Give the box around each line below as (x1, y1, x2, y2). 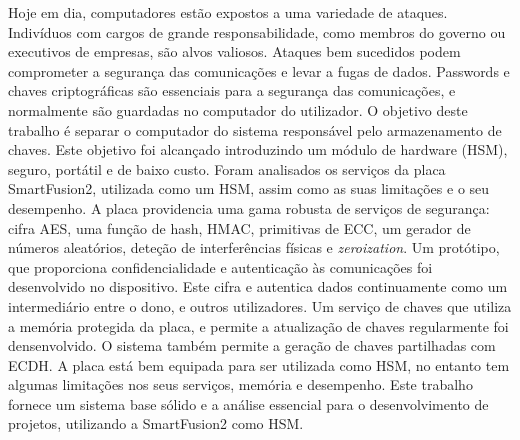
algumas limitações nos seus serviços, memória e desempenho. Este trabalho (8, 374, 473, 395)
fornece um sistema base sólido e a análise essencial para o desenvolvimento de (8, 393, 489, 414)
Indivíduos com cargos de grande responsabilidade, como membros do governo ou (8, 21, 506, 42)
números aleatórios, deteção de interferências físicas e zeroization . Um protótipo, (8, 237, 500, 258)
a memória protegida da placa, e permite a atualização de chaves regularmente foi (8, 315, 509, 336)
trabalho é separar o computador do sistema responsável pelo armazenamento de (8, 119, 502, 140)
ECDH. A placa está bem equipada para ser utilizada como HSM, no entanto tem (8, 354, 510, 375)
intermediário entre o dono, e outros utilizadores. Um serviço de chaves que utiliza (8, 295, 512, 316)
